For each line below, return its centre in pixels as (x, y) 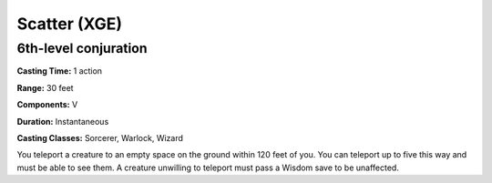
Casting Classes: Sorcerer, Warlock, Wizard (100, 137)
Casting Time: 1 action (60, 71)
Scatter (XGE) (70, 24)
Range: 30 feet (45, 87)
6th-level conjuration (82, 48)
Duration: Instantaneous (63, 121)
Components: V (47, 105)
